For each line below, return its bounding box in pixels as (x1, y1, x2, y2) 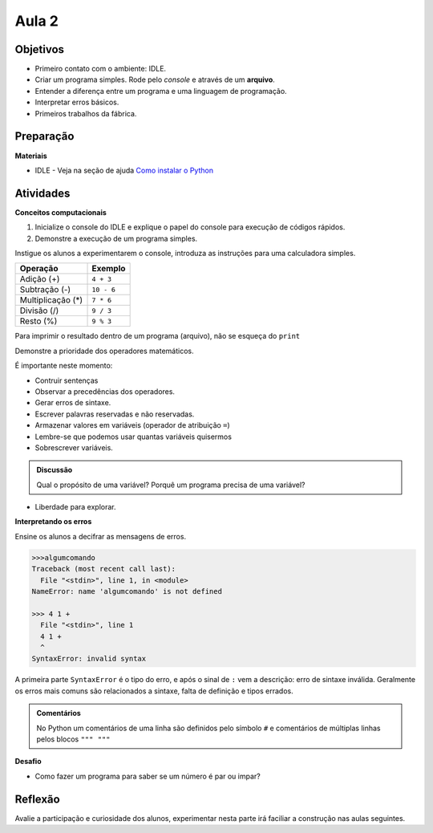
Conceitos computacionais (14, 207, 107, 217)
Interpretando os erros (14, 517, 92, 526)
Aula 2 (14, 12, 59, 30)
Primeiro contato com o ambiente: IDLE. (34, 64, 167, 74)
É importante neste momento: (14, 361, 113, 371)
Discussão (36, 465, 73, 475)
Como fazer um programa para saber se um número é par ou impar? (34, 771, 261, 781)
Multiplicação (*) (19, 295, 83, 306)
